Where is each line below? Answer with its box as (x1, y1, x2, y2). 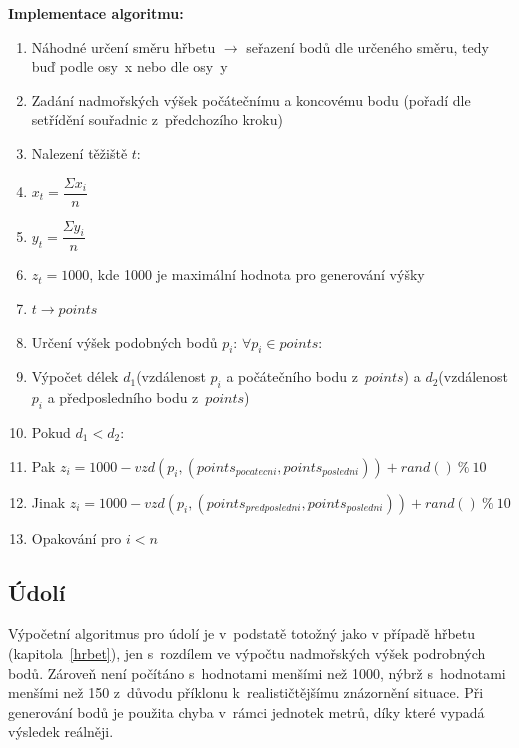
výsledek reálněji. (8, 721, 114, 742)
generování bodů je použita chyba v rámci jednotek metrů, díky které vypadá (8, 701, 485, 722)
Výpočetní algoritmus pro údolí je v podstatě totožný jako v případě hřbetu (8, 623, 476, 644)
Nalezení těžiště (31, 142, 128, 163)
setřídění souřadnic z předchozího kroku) (31, 109, 283, 130)
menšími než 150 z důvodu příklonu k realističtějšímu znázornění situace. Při (8, 682, 484, 703)
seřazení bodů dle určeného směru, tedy (246, 36, 489, 57)
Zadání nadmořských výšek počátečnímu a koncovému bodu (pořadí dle (31, 89, 471, 110)
